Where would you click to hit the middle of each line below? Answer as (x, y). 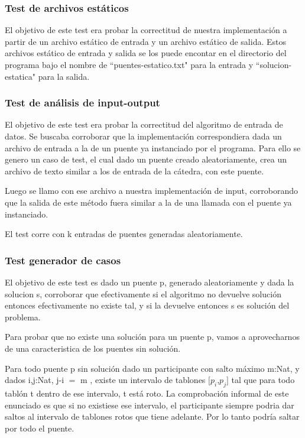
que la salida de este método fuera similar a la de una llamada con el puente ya (148, 202)
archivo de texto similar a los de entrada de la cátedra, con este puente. (134, 171)
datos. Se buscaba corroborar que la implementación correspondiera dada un (143, 136)
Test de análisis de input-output (82, 103)
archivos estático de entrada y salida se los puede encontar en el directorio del (146, 53)
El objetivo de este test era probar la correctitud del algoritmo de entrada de (144, 124)
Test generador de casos (63, 260)
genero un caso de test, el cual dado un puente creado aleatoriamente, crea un (146, 159)
